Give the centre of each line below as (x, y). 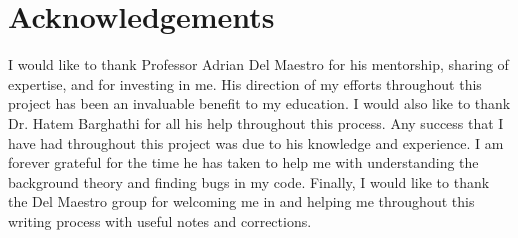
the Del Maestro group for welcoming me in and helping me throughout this (241, 201)
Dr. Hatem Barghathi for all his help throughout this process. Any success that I (256, 122)
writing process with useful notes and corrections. (160, 220)
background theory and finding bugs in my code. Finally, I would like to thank (249, 181)
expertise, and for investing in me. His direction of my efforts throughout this (245, 83)
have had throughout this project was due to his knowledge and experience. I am (256, 142)
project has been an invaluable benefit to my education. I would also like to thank (259, 103)
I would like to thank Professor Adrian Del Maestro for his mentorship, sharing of (258, 64)
